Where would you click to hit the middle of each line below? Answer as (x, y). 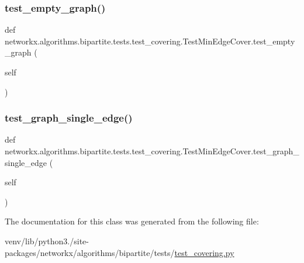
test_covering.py (204, 252)
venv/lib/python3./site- (47, 240)
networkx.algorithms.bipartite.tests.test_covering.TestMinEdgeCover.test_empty (150, 41)
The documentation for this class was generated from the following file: (132, 221)
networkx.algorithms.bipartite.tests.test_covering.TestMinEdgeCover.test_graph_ (152, 151)
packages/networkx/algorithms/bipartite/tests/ (90, 252)
